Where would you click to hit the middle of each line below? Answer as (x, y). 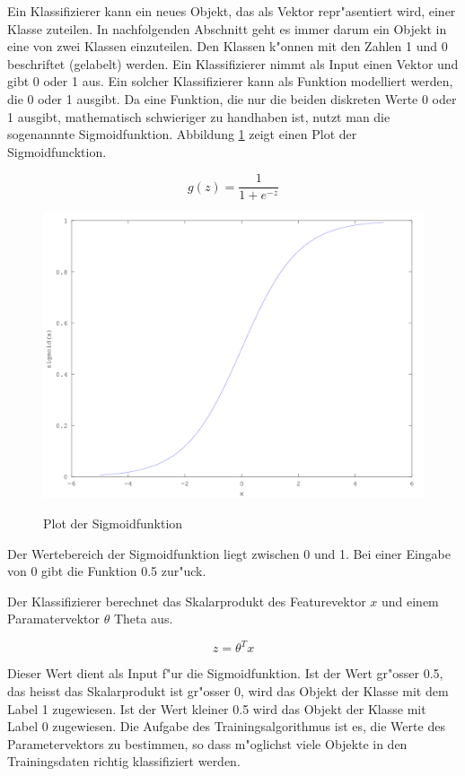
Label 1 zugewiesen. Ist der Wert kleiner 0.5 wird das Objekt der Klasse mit (217, 708)
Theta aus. (143, 619)
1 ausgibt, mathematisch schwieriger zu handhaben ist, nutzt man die (199, 116)
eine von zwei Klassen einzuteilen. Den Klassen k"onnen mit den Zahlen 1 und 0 (228, 46)
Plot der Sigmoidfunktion (113, 523)
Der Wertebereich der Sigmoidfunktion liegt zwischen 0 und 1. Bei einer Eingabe (229, 553)
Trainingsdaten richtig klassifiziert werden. (124, 761)
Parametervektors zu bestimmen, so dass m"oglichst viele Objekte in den (207, 743)
